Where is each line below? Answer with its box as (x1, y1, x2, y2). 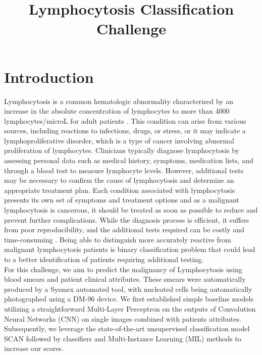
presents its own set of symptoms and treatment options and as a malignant (4, 194, 239, 205)
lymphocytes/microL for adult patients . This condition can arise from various (4, 115, 246, 126)
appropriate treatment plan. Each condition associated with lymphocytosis (4, 184, 235, 195)
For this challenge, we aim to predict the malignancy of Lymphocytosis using (4, 264, 242, 274)
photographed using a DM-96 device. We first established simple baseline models (4, 293, 253, 304)
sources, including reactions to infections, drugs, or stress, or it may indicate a (4, 125, 246, 136)
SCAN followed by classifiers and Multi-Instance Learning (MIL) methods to (4, 333, 241, 343)
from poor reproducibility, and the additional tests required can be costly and (4, 224, 244, 235)
